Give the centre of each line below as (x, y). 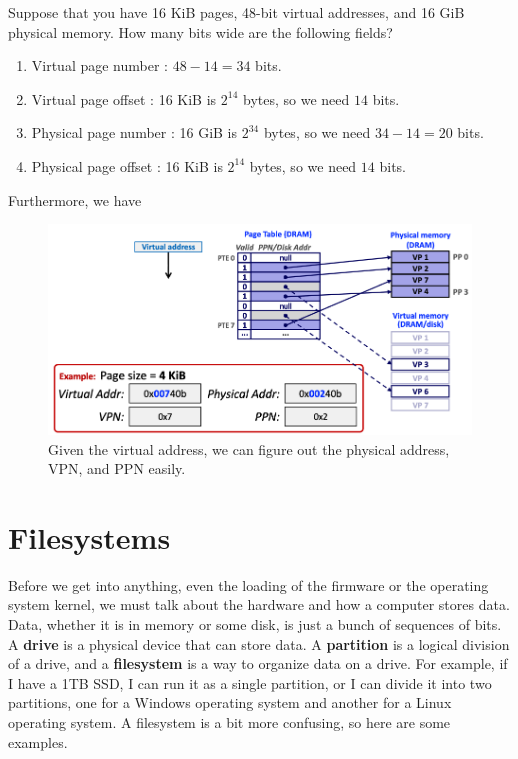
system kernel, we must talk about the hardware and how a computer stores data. (259, 604)
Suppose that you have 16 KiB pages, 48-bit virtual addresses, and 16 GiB (236, 12)
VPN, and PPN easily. (117, 468)
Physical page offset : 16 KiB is (127, 165)
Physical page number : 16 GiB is (134, 132)
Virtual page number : (100, 65)
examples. (38, 741)
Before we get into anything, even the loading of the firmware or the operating (248, 584)
